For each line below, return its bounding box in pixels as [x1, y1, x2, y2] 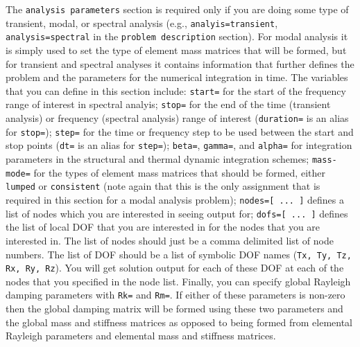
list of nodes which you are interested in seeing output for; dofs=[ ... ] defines [6, 206, 348, 220]
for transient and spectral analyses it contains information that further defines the [6, 56, 354, 71]
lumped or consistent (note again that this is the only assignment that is [6, 179, 320, 193]
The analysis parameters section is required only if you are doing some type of [6, 2, 349, 16]
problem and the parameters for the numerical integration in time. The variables [6, 70, 348, 84]
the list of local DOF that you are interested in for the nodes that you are [6, 220, 320, 234]
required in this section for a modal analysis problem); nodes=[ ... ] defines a [6, 193, 344, 206]
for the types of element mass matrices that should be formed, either [33, 165, 325, 179]
